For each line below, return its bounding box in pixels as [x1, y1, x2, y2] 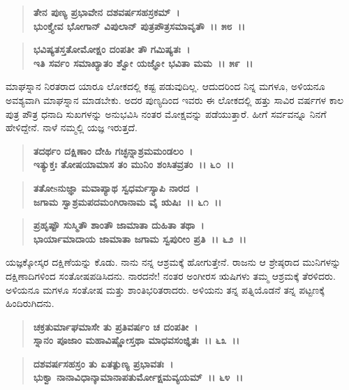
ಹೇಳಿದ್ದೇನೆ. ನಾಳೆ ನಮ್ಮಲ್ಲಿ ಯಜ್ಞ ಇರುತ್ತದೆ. [6, 120, 138, 135]
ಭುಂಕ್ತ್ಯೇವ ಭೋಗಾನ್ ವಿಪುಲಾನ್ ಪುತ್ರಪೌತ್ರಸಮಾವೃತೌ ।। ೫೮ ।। [33, 18, 246, 33]
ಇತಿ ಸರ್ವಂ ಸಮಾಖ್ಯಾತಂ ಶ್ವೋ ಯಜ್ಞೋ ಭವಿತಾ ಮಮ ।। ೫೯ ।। [33, 55, 253, 70]
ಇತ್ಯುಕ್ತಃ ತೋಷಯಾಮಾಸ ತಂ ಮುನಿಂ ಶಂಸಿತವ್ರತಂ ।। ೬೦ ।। [33, 157, 234, 172]
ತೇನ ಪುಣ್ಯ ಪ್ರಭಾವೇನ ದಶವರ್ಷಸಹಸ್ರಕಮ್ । [33, 5, 180, 19]
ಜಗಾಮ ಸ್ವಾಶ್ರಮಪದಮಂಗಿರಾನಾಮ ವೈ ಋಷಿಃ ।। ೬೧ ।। [33, 194, 222, 209]
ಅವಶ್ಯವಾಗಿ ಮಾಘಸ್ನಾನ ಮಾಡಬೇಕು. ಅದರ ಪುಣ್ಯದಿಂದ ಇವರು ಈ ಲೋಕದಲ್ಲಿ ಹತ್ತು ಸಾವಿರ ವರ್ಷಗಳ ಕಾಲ [6, 92, 344, 107]
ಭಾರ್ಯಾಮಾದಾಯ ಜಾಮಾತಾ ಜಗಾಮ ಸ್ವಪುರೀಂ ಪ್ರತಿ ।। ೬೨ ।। [33, 231, 246, 246]
